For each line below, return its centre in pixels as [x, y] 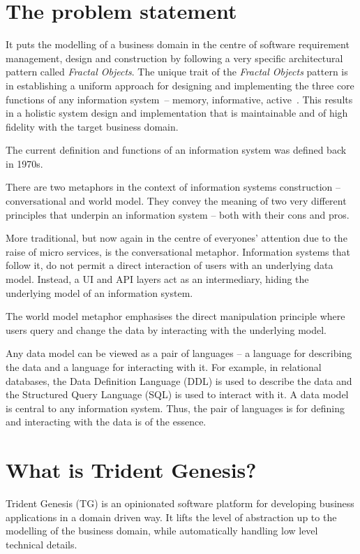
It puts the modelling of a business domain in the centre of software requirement [178, 44]
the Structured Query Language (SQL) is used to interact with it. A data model [177, 394]
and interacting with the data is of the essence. [106, 422]
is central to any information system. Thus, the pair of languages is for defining [175, 408]
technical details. [42, 544]
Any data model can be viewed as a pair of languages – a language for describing [179, 353]
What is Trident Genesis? [131, 470]
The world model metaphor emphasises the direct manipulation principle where [175, 316]
